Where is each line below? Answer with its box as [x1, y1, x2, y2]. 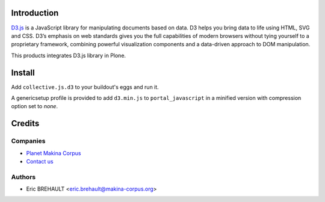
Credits [11, 118, 40, 129]
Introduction [11, 8, 59, 18]
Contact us [26, 158, 54, 165]
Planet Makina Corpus [26, 149, 81, 156]
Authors [11, 173, 36, 181]
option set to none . [11, 103, 58, 110]
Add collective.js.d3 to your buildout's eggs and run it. [11, 83, 159, 90]
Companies [11, 137, 46, 145]
